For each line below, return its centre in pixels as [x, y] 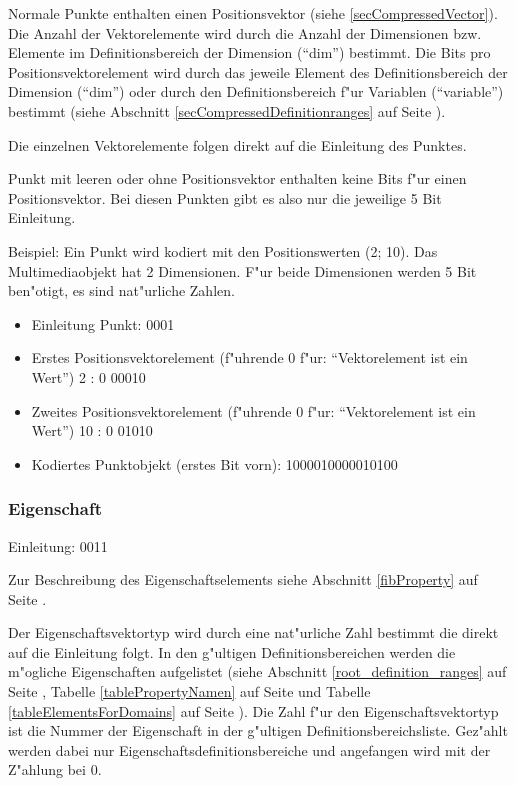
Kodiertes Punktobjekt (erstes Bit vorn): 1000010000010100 [214, 463]
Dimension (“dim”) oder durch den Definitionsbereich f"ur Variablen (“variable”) [256, 91]
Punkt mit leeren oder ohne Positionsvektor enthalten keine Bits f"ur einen [237, 178]
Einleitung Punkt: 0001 [103, 323]
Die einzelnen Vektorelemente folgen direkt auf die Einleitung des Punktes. [237, 144]
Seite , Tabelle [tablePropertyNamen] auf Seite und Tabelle [189, 691]
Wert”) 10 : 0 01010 [92, 430]
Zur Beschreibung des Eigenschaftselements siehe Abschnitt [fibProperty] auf [243, 579]
